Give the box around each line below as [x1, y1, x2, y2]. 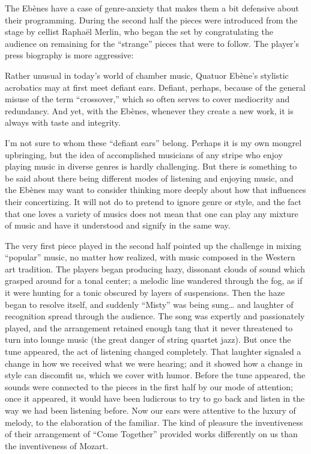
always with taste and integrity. [5, 116, 121, 129]
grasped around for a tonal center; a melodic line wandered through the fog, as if [5, 274, 303, 287]
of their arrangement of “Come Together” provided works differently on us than [5, 428, 298, 440]
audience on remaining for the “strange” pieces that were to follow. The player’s [5, 37, 299, 49]
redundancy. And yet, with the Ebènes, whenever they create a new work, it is [5, 104, 294, 117]
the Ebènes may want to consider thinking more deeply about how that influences [5, 183, 306, 196]
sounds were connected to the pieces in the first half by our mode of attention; [5, 380, 293, 393]
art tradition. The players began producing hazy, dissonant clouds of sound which [5, 262, 305, 275]
